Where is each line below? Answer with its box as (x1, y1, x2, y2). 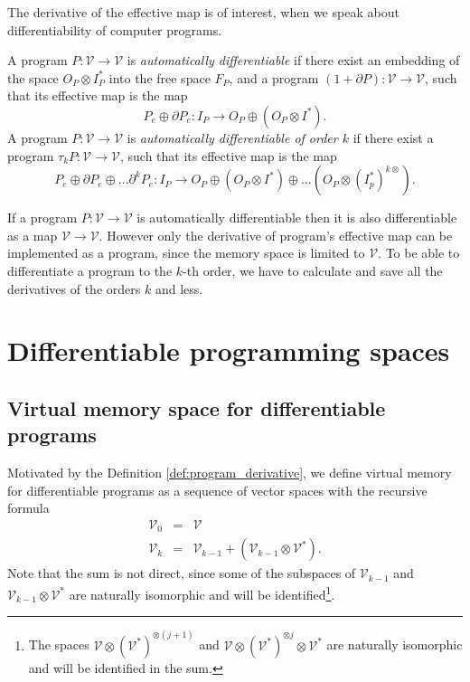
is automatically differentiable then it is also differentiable (136, 208, 457, 227)
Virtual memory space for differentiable (7, 393, 386, 422)
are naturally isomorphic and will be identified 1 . (69, 582, 335, 603)
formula (7, 498, 50, 517)
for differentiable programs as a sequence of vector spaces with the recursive (7, 480, 428, 499)
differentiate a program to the (7, 260, 173, 279)
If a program (7, 208, 78, 227)
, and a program (229, 68, 319, 87)
